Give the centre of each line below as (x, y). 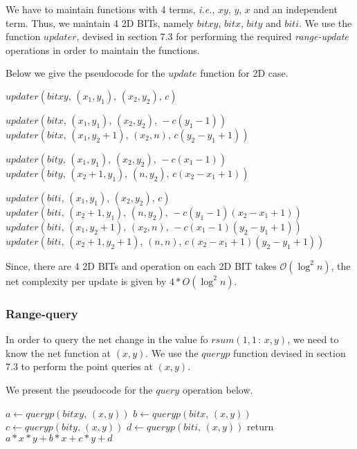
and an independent (295, 9)
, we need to (313, 339)
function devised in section (289, 352)
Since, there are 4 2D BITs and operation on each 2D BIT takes (141, 265)
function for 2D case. (244, 73)
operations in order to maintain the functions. (103, 49)
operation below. (218, 389)
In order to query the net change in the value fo (107, 339)
